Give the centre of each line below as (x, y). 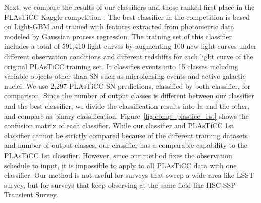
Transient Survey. (31, 195)
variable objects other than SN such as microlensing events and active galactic (125, 76)
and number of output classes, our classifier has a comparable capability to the (126, 145)
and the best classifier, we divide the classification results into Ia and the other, (127, 105)
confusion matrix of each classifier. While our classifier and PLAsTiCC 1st (119, 125)
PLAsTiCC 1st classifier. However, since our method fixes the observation (118, 155)
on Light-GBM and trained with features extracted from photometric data (119, 27)
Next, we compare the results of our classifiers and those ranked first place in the (129, 7)
